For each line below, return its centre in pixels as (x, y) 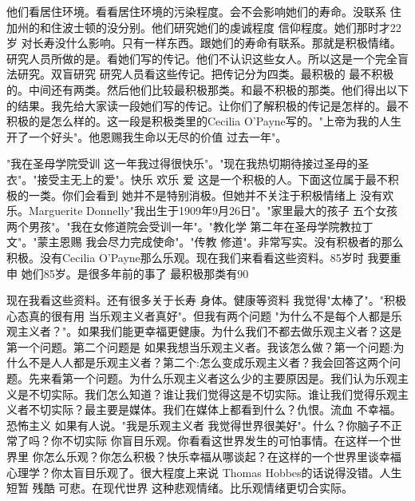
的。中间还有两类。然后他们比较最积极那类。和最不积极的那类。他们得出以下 (207, 89)
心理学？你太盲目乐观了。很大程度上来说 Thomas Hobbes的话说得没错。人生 (204, 472)
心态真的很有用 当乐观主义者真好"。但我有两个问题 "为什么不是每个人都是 (199, 315)
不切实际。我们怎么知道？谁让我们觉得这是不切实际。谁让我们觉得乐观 (213, 394)
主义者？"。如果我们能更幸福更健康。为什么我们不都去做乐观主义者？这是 (209, 331)
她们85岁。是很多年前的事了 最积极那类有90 (135, 273)
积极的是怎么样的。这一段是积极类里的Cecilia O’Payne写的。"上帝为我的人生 (204, 121)
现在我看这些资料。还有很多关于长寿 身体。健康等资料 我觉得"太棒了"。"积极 (207, 300)
